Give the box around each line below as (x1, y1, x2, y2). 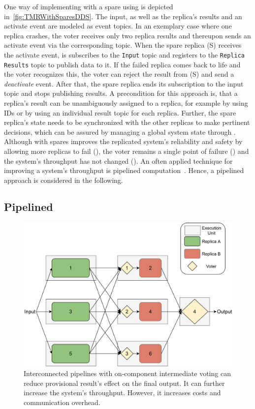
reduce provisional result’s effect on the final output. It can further (24, 378, 225, 388)
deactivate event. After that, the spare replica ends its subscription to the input (4, 78, 244, 88)
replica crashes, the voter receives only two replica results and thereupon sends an (4, 30, 251, 40)
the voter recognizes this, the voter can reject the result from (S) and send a (4, 69, 234, 79)
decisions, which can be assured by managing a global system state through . (4, 126, 236, 137)
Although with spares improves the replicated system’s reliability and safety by (4, 136, 243, 146)
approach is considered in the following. (4, 175, 123, 185)
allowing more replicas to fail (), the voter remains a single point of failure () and (4, 146, 249, 156)
